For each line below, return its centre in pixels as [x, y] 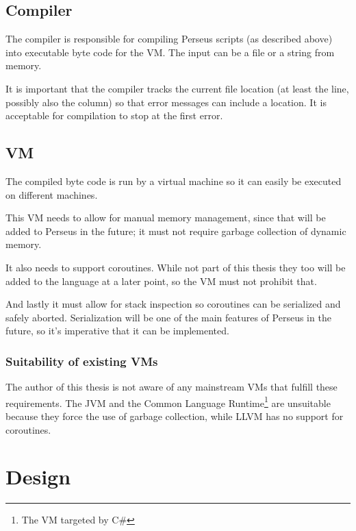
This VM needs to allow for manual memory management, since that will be [166, 218]
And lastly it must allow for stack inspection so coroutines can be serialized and [173, 304]
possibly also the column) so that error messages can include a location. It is [166, 102]
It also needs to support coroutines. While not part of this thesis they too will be [176, 267]
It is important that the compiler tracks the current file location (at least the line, [177, 88]
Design [38, 477]
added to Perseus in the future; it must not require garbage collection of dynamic [176, 231]
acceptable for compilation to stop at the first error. [114, 115]
